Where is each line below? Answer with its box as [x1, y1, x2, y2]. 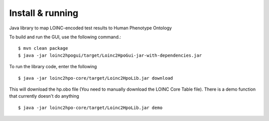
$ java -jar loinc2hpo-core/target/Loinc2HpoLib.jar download [18, 75, 173, 81]
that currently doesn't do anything [9, 93, 79, 99]
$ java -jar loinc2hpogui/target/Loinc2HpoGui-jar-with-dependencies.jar [18, 52, 202, 58]
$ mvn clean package [18, 45, 68, 51]
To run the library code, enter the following [9, 64, 97, 70]
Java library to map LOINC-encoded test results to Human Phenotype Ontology [9, 25, 172, 31]
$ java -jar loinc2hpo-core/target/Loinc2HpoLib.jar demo [18, 105, 163, 111]
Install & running [9, 7, 79, 18]
